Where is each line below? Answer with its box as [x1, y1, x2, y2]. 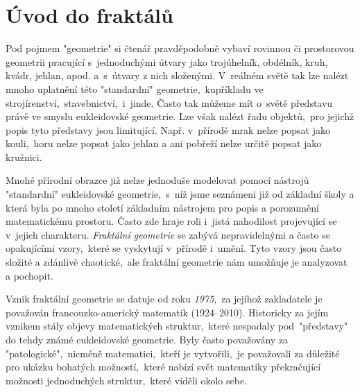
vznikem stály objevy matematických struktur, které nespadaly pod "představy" [6, 318, 348, 333]
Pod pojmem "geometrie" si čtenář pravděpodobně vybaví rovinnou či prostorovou [6, 41, 354, 56]
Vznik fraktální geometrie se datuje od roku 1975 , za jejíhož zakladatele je [6, 291, 323, 306]
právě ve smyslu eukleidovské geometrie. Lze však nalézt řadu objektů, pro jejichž [6, 109, 354, 123]
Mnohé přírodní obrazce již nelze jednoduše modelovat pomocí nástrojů [6, 173, 309, 187]
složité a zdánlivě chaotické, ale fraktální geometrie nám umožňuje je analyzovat [6, 255, 348, 269]
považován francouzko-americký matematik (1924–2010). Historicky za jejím [6, 305, 329, 319]
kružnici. [6, 149, 42, 164]
